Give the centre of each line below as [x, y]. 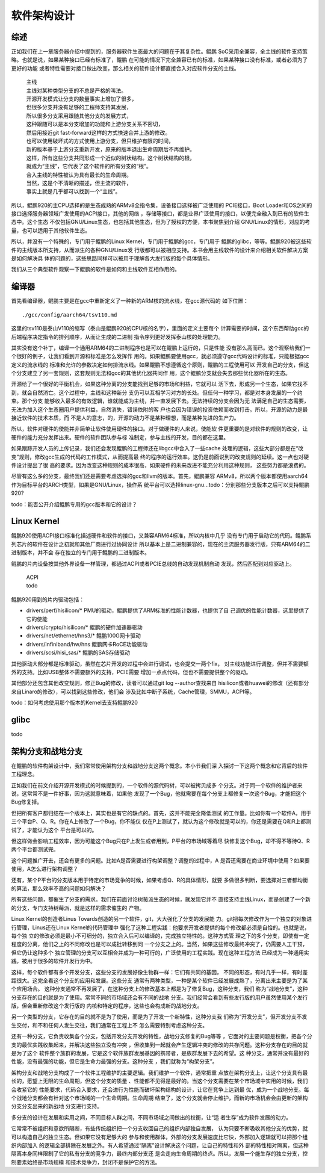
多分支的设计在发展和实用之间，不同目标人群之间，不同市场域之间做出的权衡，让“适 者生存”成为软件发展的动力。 [151, 1117]
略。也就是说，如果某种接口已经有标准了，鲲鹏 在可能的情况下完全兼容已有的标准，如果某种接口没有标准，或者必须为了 [159, 60]
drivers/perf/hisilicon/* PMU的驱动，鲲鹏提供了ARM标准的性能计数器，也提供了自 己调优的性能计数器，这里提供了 [168, 610]
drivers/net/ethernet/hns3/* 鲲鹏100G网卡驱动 [84, 636]
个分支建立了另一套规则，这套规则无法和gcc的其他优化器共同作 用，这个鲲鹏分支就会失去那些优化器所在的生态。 [151, 373]
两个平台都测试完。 [35, 849]
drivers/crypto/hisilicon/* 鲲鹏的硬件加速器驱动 [84, 627]
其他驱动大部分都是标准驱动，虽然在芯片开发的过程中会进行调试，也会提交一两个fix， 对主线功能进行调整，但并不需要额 [160, 664]
